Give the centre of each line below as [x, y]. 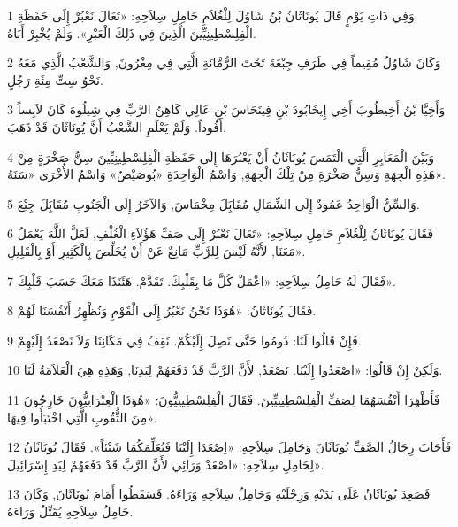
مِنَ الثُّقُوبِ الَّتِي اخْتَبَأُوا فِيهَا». [82, 417]
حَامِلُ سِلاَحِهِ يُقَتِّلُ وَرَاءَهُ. [70, 511]
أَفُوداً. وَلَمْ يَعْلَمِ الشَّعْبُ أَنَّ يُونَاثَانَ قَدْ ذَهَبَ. [117, 126]
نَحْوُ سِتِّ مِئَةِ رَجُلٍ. [55, 79]
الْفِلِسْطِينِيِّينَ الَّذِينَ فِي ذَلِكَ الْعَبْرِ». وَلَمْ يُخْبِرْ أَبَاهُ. [132, 32]
